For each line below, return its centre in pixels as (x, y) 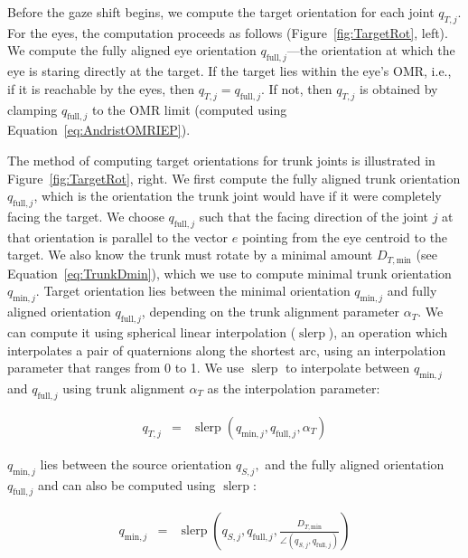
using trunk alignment (124, 388)
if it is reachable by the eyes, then (101, 88)
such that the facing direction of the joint (314, 216)
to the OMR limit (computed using (189, 109)
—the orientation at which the (371, 50)
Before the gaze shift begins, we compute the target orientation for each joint (221, 12)
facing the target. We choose (86, 216)
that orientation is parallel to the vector (118, 236)
